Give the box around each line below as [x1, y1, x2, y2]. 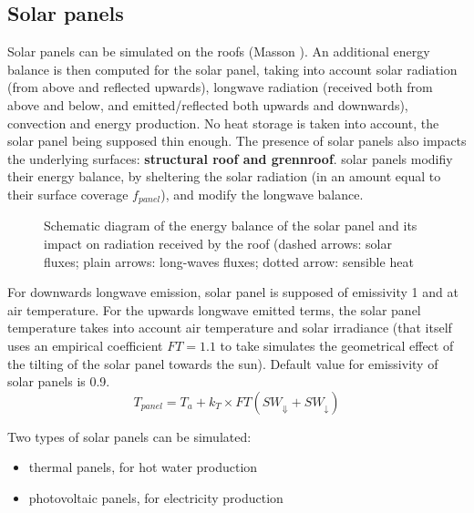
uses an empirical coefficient [7, 335, 163, 354]
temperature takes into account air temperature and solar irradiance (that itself [7, 318, 452, 337]
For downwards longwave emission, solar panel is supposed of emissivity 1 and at [7, 282, 459, 302]
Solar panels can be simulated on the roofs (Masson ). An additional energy [7, 42, 430, 61]
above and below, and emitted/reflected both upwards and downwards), [7, 95, 408, 114]
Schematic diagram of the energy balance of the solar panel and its [44, 216, 417, 235]
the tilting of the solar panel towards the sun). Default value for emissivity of [7, 354, 438, 373]
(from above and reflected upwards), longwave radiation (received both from [7, 77, 433, 97]
